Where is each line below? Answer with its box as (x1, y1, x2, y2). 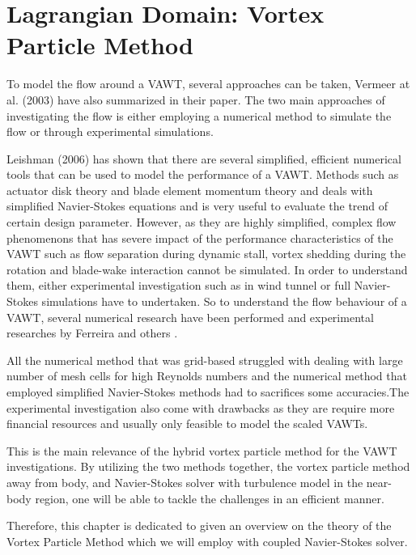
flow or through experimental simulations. (6, 123, 214, 140)
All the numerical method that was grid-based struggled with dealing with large (6, 351, 403, 368)
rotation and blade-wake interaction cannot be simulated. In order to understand (6, 261, 408, 277)
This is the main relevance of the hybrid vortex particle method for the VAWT (6, 442, 397, 459)
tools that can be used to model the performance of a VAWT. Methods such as (6, 166, 399, 183)
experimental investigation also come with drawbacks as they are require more (6, 399, 395, 416)
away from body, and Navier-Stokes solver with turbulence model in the (6, 473, 363, 490)
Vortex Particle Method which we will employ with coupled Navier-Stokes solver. (6, 532, 408, 549)
